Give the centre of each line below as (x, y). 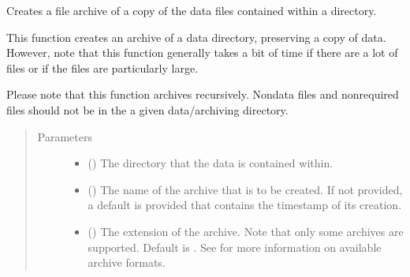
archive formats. (127, 262)
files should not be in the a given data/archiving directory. (147, 109)
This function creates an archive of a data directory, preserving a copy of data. (196, 37)
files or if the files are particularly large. (102, 67)
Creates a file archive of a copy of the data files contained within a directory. (192, 10)
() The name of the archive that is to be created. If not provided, (245, 189)
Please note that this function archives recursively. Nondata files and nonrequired (203, 94)
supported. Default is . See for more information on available (235, 247)
